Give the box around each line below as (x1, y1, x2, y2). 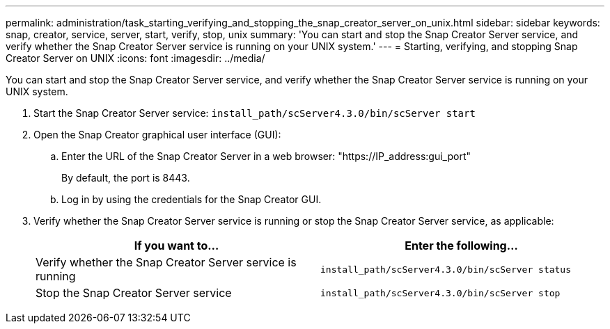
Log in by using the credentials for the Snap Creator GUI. (61, 193, 322, 205)
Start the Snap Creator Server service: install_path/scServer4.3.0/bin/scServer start (33, 107, 476, 119)
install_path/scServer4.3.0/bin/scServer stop (320, 287, 561, 298)
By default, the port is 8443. (61, 172, 190, 184)
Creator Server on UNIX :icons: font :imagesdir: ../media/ (6, 52, 265, 64)
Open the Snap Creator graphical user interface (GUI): (33, 129, 281, 141)
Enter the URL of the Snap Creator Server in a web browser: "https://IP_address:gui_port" (61, 150, 471, 162)
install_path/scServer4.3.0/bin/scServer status (320, 264, 572, 275)
